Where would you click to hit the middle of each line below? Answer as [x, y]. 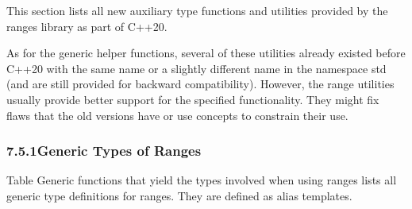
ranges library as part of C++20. [87, 26]
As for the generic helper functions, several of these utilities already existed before [206, 53]
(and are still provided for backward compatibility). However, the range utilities [200, 84]
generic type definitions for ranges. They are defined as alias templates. [179, 195]
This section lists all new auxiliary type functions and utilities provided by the [197, 10]
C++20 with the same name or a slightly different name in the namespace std [196, 68]
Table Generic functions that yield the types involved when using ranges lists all [202, 180]
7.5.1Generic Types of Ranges [104, 151]
